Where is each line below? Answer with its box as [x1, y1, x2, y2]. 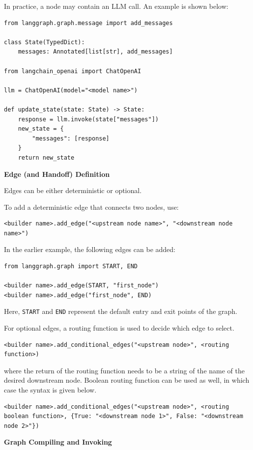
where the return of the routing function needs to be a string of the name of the [4, 365, 245, 375]
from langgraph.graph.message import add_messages [4, 19, 173, 27]
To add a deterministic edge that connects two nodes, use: [4, 201, 179, 212]
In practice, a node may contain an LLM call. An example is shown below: [4, 1, 228, 11]
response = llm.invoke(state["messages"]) [18, 115, 159, 123]
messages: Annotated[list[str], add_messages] [18, 48, 173, 56]
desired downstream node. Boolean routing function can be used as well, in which [4, 375, 250, 385]
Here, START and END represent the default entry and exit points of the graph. [4, 306, 237, 316]
